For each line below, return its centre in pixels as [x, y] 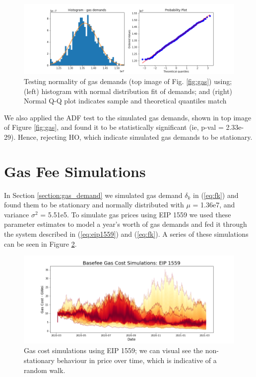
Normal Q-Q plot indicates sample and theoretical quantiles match [125, 101]
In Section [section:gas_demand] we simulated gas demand [93, 195]
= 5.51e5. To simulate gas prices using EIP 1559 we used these [136, 214]
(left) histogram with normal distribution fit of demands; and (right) [128, 91]
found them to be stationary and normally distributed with [94, 205]
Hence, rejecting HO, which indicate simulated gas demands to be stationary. [135, 137]
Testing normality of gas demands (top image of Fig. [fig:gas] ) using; [128, 81]
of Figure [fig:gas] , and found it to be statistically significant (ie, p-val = [114, 127]
